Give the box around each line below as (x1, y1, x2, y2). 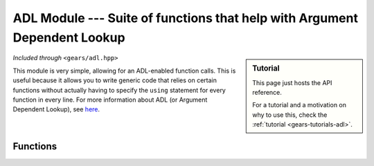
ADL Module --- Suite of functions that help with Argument (12, 10, 358, 26)
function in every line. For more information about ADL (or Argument (12, 95, 208, 104)
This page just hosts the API (252, 78, 332, 86)
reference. (252, 89, 282, 96)
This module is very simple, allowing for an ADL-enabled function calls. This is (12, 66, 236, 75)
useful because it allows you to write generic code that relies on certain (12, 76, 217, 84)
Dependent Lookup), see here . (12, 105, 100, 113)
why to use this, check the (252, 111, 328, 119)
